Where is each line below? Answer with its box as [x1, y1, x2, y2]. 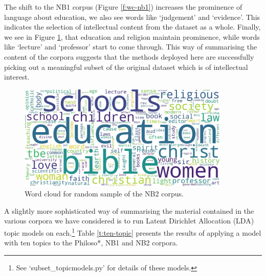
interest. [4, 71, 30, 82]
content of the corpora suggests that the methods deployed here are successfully [4, 51, 254, 62]
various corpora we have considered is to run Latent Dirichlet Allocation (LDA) [4, 215, 254, 226]
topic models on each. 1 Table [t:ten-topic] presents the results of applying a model [4, 225, 261, 238]
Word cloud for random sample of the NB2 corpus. [25, 188, 184, 199]
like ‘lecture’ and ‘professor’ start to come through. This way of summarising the [4, 41, 257, 52]
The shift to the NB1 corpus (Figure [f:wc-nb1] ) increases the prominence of [4, 2, 242, 12]
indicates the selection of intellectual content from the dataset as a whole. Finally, [4, 21, 261, 32]
